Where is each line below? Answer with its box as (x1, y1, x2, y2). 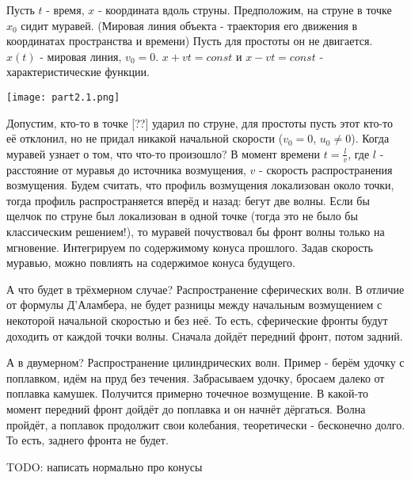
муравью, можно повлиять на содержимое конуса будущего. (6, 254, 295, 271)
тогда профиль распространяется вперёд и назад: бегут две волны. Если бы (6, 192, 370, 208)
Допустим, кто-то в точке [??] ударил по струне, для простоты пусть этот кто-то (6, 114, 394, 131)
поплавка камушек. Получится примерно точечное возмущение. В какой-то (6, 385, 369, 402)
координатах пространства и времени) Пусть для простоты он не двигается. (6, 32, 373, 49)
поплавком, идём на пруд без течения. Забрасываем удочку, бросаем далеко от (6, 369, 385, 386)
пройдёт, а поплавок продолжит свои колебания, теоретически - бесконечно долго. (6, 416, 405, 432)
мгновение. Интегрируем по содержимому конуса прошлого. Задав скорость (6, 238, 373, 255)
